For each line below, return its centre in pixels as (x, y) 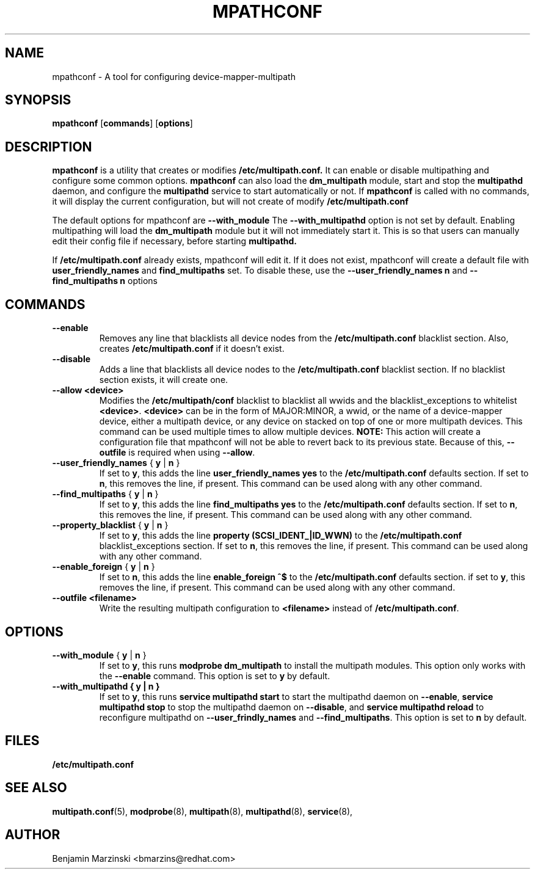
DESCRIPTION (49, 147)
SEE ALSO (36, 788)
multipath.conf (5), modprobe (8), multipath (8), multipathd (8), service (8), (202, 811)
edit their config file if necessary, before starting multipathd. (175, 241)
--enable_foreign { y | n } (104, 567)
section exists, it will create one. (164, 380)
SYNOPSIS (38, 100)
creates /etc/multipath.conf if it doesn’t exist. (192, 349)
